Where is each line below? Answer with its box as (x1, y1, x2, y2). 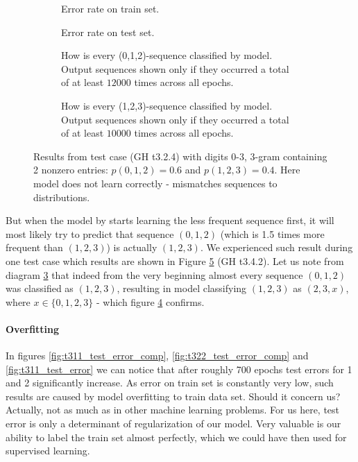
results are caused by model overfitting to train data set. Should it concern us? (6, 388, 341, 403)
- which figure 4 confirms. (96, 294, 205, 309)
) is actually (106, 240, 157, 255)
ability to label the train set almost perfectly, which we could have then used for (6, 429, 347, 444)
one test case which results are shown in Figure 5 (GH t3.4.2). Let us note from (6, 253, 344, 268)
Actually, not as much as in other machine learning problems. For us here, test (6, 402, 340, 417)
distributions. (33, 189, 90, 204)
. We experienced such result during (200, 240, 353, 255)
